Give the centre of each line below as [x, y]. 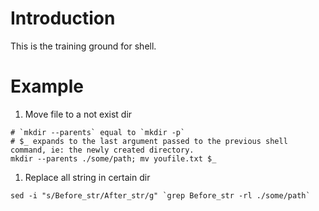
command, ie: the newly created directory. [102, 150]
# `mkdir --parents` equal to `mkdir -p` [98, 132]
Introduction [63, 18]
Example [47, 86]
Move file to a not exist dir [78, 114]
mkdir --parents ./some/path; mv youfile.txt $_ [113, 158]
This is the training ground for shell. [83, 46]
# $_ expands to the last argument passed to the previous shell [149, 141]
